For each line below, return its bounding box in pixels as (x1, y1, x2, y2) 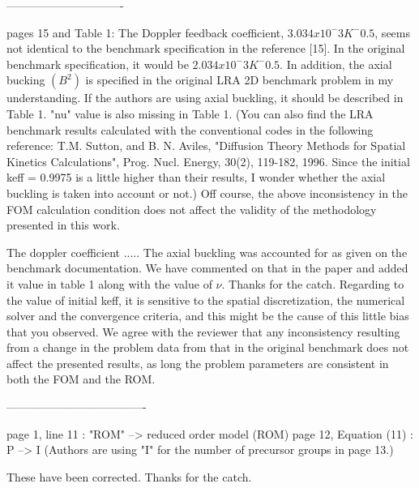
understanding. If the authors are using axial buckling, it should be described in (6, 89, 404, 106)
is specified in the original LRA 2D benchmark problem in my (85, 71, 394, 88)
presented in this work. (6, 216, 120, 233)
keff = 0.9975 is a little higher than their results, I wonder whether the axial (6, 169, 386, 186)
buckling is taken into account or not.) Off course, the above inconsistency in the (6, 184, 408, 201)
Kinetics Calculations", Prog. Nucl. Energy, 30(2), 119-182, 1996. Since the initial (6, 152, 410, 169)
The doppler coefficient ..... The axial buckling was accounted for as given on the (6, 243, 408, 260)
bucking (6, 71, 45, 88)
